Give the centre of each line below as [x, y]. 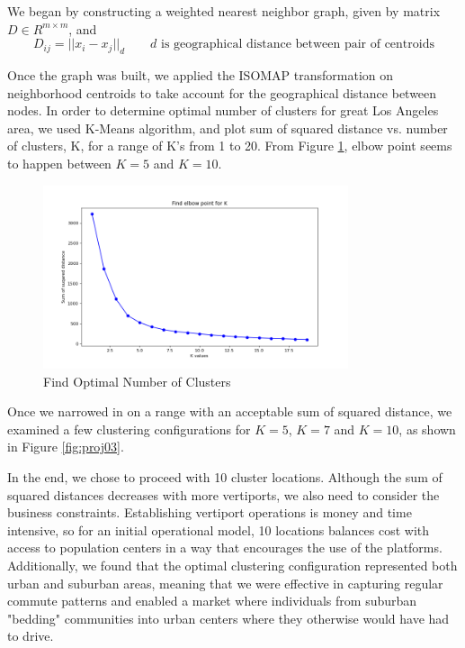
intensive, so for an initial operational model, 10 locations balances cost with [219, 529]
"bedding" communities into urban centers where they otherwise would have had [228, 618]
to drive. [31, 636]
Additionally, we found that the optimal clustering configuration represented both [232, 565]
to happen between [59, 163]
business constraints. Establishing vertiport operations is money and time [210, 512]
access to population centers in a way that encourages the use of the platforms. [225, 548]
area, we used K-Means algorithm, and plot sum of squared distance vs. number [228, 128]
